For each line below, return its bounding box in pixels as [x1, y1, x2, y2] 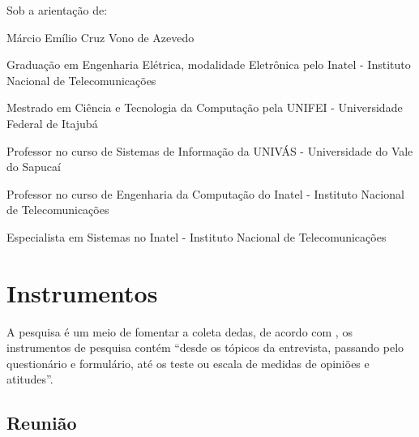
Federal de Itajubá [6, 114, 98, 131]
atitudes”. [6, 371, 53, 388]
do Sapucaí [6, 158, 61, 175]
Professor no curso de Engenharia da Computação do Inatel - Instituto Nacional [6, 185, 404, 202]
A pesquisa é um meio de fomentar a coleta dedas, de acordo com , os [6, 323, 353, 340]
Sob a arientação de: [6, 2, 108, 18]
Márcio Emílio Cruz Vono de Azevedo [6, 28, 195, 45]
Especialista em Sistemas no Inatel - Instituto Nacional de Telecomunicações [6, 228, 387, 245]
